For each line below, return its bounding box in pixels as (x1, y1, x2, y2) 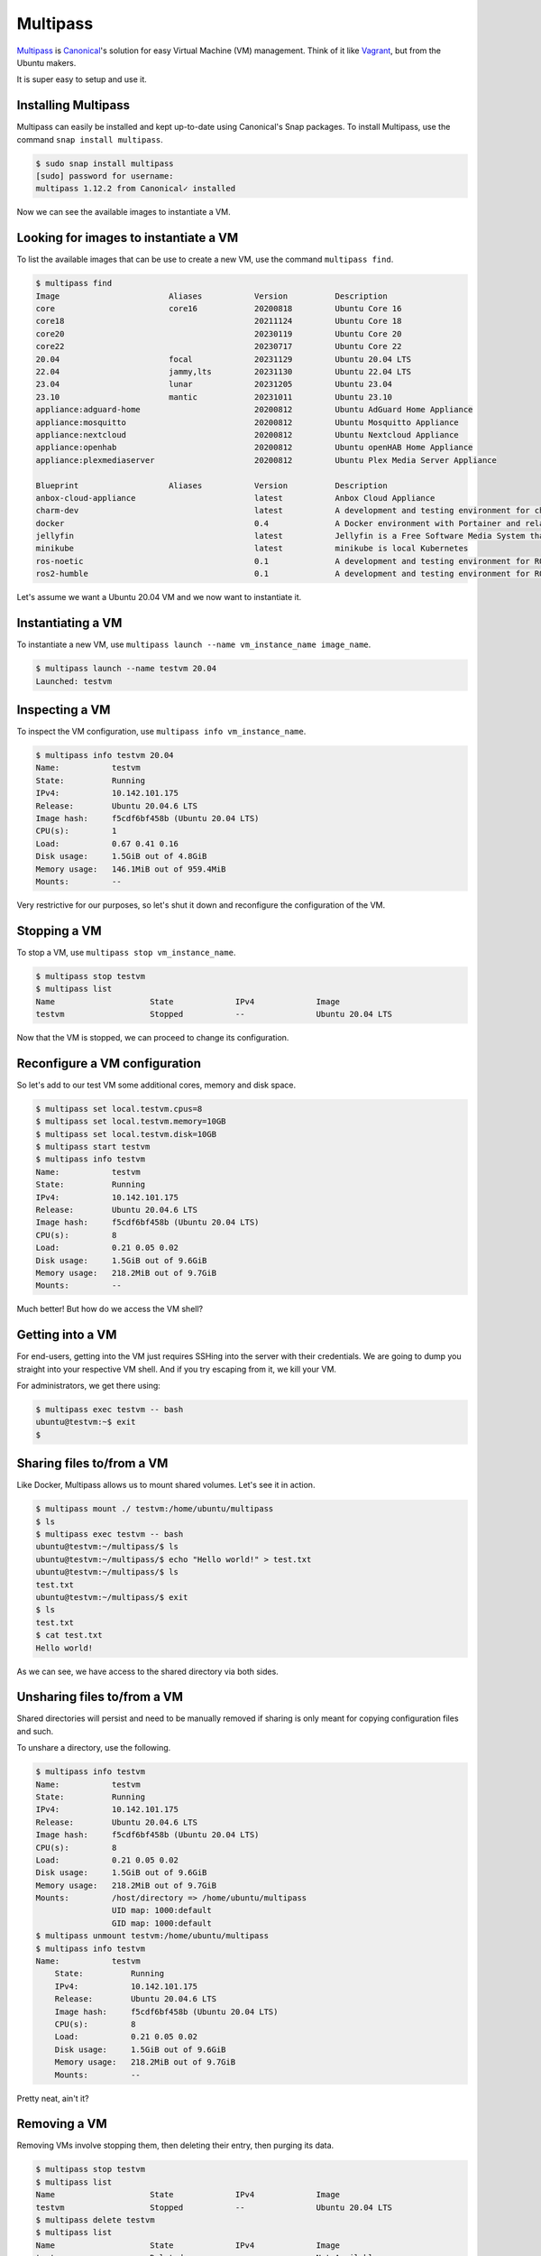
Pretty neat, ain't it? (16, 2093, 89, 2103)
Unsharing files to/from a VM (16, 1689, 184, 1705)
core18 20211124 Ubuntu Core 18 (35, 316, 402, 327)
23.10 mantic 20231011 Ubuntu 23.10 (35, 392, 392, 402)
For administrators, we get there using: (16, 1380, 161, 1391)
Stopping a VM (16, 923, 103, 938)
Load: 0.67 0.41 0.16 (35, 838, 179, 848)
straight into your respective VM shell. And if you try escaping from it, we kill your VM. (16, 1364, 337, 1374)
